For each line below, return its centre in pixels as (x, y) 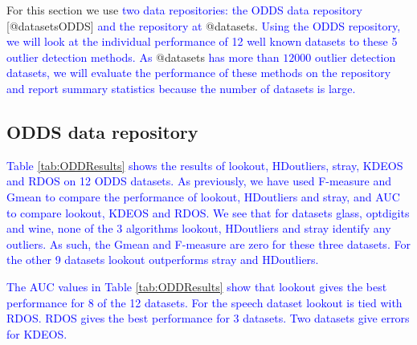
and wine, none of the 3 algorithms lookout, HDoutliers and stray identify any (199, 228)
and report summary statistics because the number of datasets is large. (181, 88)
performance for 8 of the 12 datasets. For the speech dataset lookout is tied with (204, 302)
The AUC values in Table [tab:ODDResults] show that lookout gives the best (197, 286)
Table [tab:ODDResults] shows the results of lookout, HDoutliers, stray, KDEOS (205, 165)
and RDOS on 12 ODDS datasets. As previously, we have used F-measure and (199, 181)
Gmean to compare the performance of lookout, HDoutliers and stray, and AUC (203, 196)
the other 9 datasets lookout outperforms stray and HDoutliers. (163, 260)
